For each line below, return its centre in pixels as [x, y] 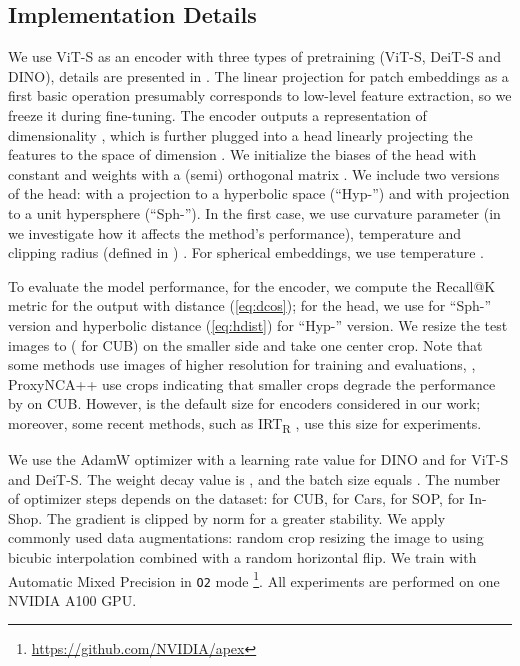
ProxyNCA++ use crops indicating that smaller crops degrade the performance [252, 383]
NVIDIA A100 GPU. [72, 599]
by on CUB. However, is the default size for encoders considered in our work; [244, 403]
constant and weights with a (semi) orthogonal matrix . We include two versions [254, 173]
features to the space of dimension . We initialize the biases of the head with [242, 154]
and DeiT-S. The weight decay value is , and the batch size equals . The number [254, 478]
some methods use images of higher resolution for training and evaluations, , [242, 364]
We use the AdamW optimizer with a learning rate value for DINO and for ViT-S [258, 459]
